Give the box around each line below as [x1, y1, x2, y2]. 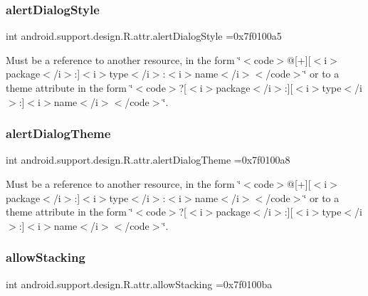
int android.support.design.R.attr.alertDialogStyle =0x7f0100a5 [6, 28, 282, 43]
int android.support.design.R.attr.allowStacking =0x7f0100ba [6, 276, 273, 291]
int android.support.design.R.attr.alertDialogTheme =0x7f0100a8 [6, 152, 290, 167]
